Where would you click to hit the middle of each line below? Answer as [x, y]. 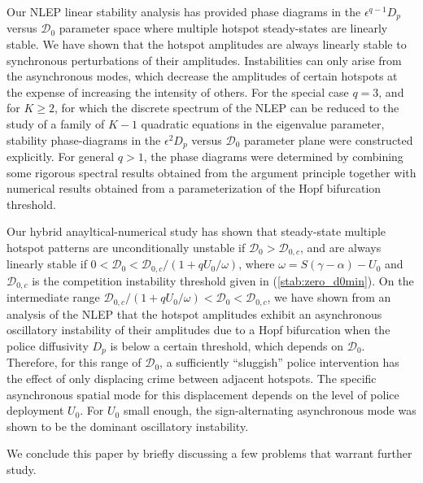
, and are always [340, 248]
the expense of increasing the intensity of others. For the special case [178, 91]
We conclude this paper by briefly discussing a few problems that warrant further [209, 453]
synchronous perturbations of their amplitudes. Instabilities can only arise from [204, 60]
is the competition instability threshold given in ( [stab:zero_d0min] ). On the [223, 280]
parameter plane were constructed [329, 139]
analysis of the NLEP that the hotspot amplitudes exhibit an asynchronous [194, 313]
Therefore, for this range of [74, 362]
